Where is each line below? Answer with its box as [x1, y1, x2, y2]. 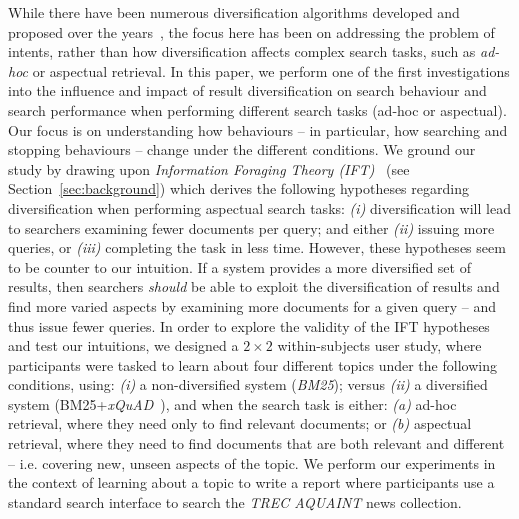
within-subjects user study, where [277, 335, 482, 356]
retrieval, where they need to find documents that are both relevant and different [8, 433, 505, 454]
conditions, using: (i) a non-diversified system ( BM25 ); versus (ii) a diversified [8, 374, 488, 395]
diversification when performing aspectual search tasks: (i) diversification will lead [8, 197, 511, 218]
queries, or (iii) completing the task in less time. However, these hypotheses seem [8, 237, 506, 258]
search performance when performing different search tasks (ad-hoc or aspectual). [8, 99, 507, 120]
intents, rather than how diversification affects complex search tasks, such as [8, 41, 476, 62]
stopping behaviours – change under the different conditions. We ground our [8, 139, 476, 160]
